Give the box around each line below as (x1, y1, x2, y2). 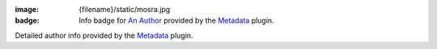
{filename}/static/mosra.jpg (78, 5, 171, 14)
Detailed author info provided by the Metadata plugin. (15, 31, 193, 40)
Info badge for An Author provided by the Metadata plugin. (78, 16, 274, 26)
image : (15, 5, 40, 14)
